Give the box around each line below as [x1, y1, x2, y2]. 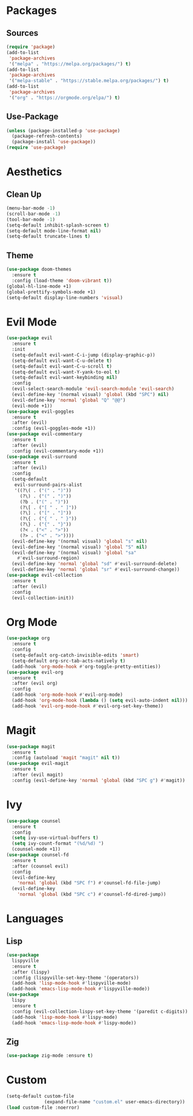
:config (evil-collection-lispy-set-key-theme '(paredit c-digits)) [11, 1009, 188, 1015]
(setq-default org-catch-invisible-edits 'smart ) [11, 652, 139, 658]
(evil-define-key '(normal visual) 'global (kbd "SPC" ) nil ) [11, 392, 169, 398]
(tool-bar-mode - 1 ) [6, 216, 56, 222]
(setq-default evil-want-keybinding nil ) [11, 375, 118, 381]
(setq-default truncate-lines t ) [6, 233, 91, 240]
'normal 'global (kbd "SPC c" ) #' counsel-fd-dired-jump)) [17, 891, 166, 897]
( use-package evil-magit [6, 760, 69, 767]
